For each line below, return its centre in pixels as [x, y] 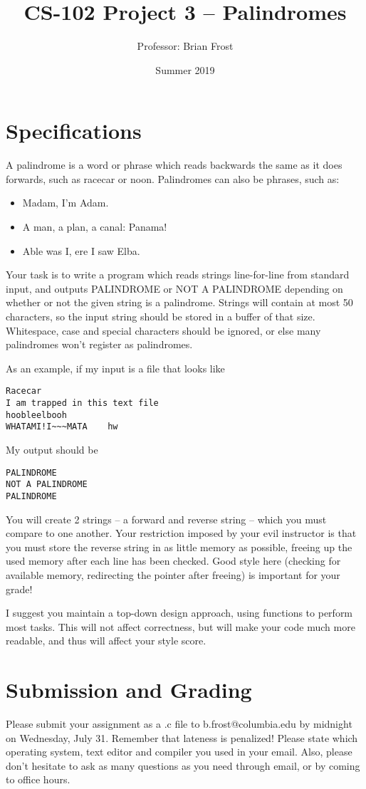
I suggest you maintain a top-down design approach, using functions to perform [179, 613]
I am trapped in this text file [82, 403]
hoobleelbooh [36, 415]
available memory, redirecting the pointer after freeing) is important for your [173, 574]
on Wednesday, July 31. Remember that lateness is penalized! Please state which [182, 737]
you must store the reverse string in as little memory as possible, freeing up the [179, 547]
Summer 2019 [185, 69]
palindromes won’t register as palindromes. [99, 344]
